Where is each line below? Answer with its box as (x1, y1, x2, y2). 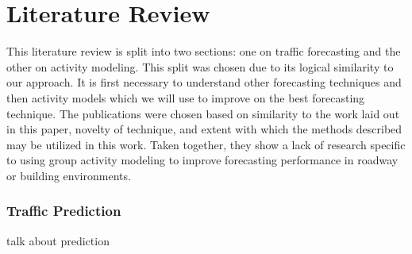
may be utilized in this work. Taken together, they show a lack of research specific (6, 136, 406, 152)
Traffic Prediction (6, 201, 121, 221)
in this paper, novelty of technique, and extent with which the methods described (6, 121, 402, 137)
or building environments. (6, 167, 131, 183)
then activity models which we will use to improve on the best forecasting (6, 89, 365, 106)
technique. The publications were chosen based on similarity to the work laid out (6, 105, 400, 121)
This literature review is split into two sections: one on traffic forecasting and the (6, 43, 401, 60)
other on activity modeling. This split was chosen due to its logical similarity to (6, 58, 394, 75)
